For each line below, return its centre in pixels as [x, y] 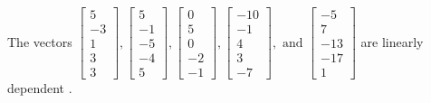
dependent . [40, 88]
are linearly [392, 41]
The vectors [40, 41]
